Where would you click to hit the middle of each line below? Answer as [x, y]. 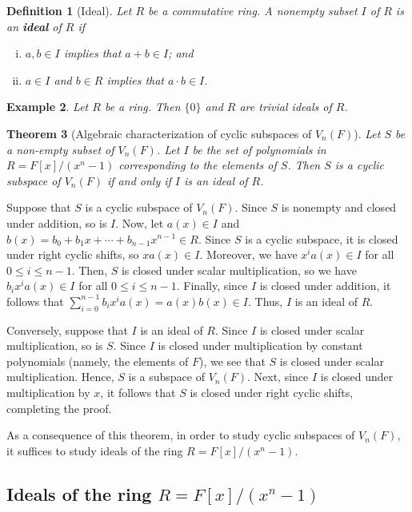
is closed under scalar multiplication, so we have [239, 270]
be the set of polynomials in [259, 149]
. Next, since [278, 377]
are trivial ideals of [286, 107]
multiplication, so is [55, 345]
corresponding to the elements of [198, 165]
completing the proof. [59, 408]
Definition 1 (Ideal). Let [69, 10]
